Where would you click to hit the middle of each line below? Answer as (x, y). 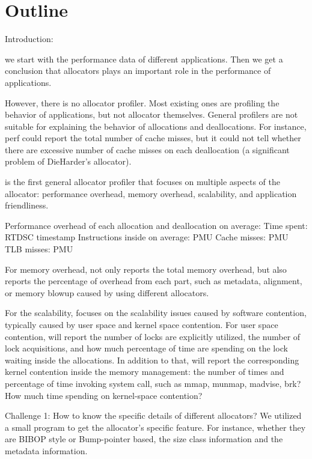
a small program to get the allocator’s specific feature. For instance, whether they (155, 427)
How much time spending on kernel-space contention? (104, 395)
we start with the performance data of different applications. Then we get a (144, 59)
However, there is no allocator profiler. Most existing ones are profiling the (142, 102)
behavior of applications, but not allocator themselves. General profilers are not (151, 114)
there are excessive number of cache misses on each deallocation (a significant (147, 149)
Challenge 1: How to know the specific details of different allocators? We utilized (153, 415)
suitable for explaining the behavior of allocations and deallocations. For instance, (156, 126)
